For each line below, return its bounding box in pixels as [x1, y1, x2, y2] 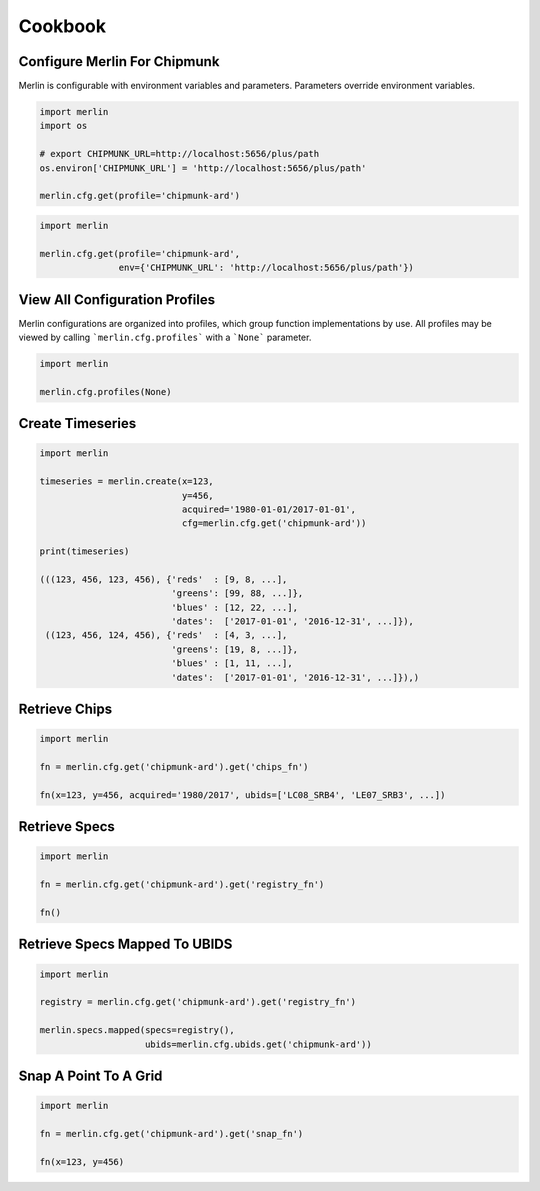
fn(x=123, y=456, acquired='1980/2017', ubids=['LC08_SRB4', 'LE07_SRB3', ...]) [39, 789, 446, 800]
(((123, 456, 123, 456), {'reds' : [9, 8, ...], [39, 573, 288, 585]
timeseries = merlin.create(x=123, [39, 476, 214, 487]
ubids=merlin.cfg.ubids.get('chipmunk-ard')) [145, 1038, 372, 1050]
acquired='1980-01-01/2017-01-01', [181, 503, 357, 515]
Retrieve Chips [18, 701, 113, 718]
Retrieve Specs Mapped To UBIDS [18, 936, 233, 953]
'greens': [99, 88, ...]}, [171, 588, 304, 599]
